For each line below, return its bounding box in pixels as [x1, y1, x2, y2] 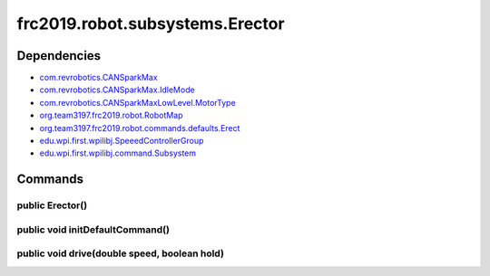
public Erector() [16, 199, 88, 212]
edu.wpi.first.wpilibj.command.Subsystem [39, 148, 197, 158]
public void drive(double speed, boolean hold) [16, 247, 224, 260]
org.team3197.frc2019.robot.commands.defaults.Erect [39, 122, 240, 133]
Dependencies [16, 48, 102, 63]
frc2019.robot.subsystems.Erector [16, 14, 285, 33]
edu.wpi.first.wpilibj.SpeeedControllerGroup [39, 136, 204, 147]
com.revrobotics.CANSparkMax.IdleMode [39, 84, 195, 95]
